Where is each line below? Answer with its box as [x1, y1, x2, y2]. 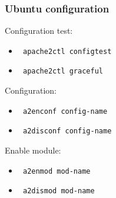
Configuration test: [5, 24, 73, 37]
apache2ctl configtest [22, 47, 112, 56]
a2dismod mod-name [22, 187, 95, 196]
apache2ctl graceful [22, 67, 103, 76]
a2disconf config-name [22, 127, 112, 136]
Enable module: [5, 144, 61, 157]
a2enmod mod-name [22, 167, 91, 175]
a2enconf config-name [22, 107, 108, 116]
